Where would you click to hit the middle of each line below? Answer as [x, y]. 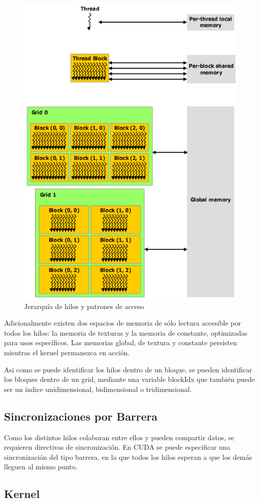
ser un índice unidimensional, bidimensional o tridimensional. [98, 389]
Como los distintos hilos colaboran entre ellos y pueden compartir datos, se [119, 437]
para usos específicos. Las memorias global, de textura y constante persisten [120, 342]
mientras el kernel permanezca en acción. [67, 353]
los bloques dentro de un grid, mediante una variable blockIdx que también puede [129, 379]
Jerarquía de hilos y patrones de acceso [84, 306]
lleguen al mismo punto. [41, 467]
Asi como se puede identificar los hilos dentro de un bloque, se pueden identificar [128, 369]
